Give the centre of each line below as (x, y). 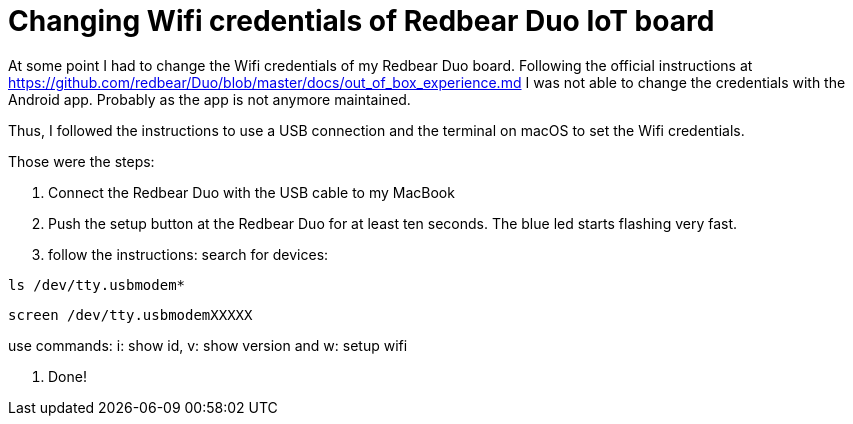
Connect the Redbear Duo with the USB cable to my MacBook (251, 192)
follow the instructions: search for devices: (188, 254)
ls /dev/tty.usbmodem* (97, 284)
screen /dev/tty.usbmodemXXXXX (130, 314)
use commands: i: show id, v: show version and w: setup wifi (208, 345)
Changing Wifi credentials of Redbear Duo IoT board (361, 21)
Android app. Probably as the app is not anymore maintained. (209, 99)
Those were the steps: (81, 161)
